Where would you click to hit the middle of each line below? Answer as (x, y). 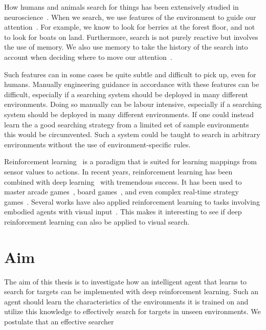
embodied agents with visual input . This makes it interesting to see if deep (123, 212)
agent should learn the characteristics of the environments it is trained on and (126, 301)
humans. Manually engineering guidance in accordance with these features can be (132, 84)
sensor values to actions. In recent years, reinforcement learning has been (118, 171)
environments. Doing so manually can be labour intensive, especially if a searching (133, 104)
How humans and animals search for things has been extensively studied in (121, 7)
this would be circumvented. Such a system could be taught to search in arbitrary (132, 134)
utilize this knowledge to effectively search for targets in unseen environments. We (132, 311)
